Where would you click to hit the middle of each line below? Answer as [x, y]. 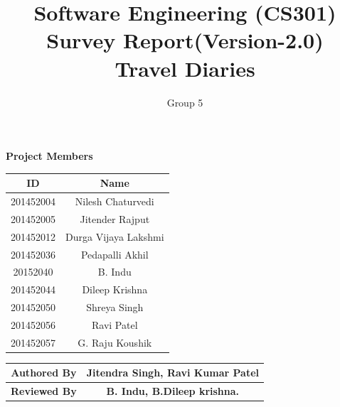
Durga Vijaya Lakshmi [115, 236]
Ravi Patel [115, 324]
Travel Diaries [185, 68]
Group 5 [185, 102]
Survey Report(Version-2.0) [185, 40]
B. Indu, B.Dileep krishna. [173, 391]
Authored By [44, 373]
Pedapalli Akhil [115, 254]
